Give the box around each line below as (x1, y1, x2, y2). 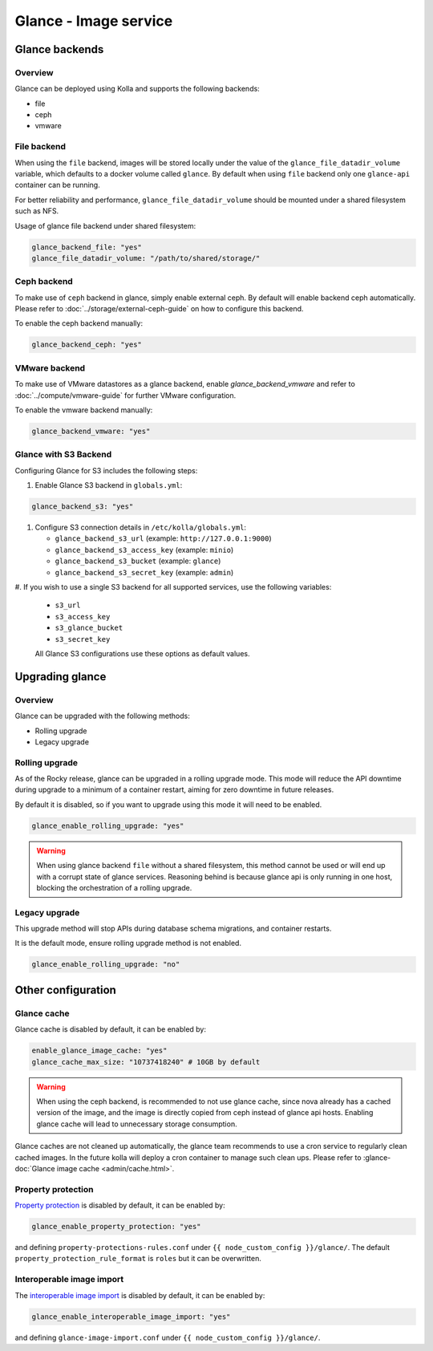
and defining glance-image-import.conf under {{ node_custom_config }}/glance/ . (14, 1333, 321, 1342)
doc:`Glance (14, 1163, 55, 1173)
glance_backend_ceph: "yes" (31, 340, 142, 349)
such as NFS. (14, 206, 59, 216)
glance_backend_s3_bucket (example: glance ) (55, 556, 221, 566)
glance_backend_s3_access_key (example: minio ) (55, 545, 234, 554)
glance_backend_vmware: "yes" (31, 426, 151, 436)
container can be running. (14, 181, 100, 190)
